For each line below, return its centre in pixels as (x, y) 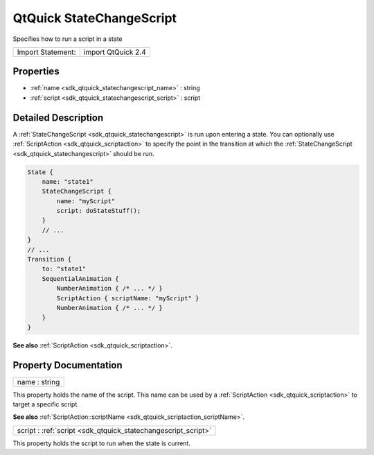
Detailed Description (58, 118)
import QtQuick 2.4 (115, 52)
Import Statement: (46, 52)
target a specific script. (46, 404)
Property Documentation (68, 365)
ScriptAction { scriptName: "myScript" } (128, 298)
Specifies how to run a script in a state (68, 39)
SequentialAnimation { (80, 278)
